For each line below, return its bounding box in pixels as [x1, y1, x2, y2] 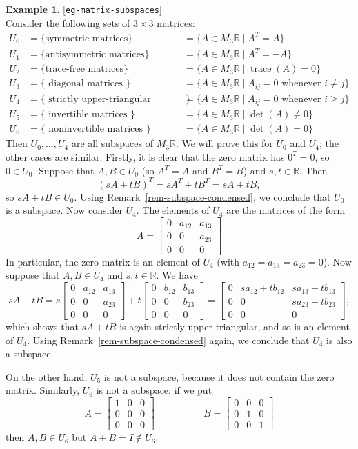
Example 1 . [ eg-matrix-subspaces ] [6, 2, 162, 16]
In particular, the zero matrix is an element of [6, 254, 200, 268]
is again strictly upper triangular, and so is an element [119, 319, 350, 334]
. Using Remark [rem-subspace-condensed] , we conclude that [74, 189, 331, 203]
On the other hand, [6, 369, 88, 383]
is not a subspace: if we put [96, 383, 212, 397]
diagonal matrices [48, 79, 123, 89]
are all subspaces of [71, 136, 154, 150]
